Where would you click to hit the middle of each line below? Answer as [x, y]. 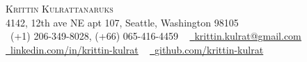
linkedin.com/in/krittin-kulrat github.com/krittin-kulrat [137, 49]
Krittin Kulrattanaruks [60, 8]
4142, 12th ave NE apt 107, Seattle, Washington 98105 [122, 22]
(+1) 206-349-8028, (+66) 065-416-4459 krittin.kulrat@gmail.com [156, 36]
